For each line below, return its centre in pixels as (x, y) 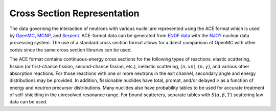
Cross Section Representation (74, 13)
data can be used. (29, 102)
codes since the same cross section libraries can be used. (71, 50)
